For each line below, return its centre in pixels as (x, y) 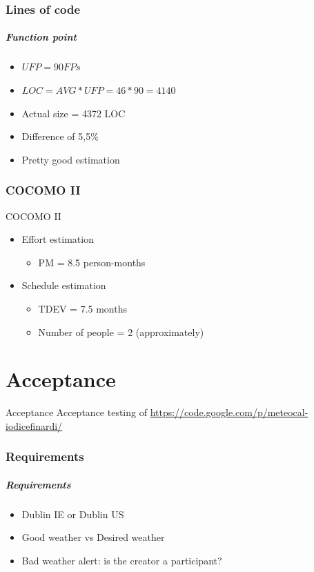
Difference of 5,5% (60, 136)
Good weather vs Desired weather (93, 537)
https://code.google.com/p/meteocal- (229, 412)
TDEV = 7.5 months (83, 308)
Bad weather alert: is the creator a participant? (122, 561)
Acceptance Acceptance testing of (76, 412)
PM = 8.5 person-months (92, 262)
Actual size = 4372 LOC (73, 113)
